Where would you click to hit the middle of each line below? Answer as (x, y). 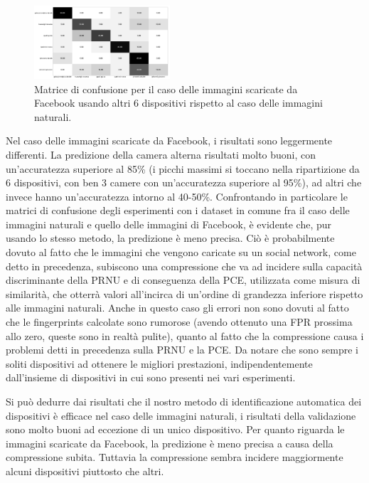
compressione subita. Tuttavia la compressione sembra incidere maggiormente (175, 457)
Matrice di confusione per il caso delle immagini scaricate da (166, 89)
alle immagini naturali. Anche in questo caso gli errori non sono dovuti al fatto (177, 308)
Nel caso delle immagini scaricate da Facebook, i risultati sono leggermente (169, 140)
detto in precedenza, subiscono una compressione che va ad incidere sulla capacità (184, 266)
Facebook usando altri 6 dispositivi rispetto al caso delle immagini (178, 103)
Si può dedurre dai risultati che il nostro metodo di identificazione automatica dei (184, 401)
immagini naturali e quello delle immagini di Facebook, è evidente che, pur (169, 224)
